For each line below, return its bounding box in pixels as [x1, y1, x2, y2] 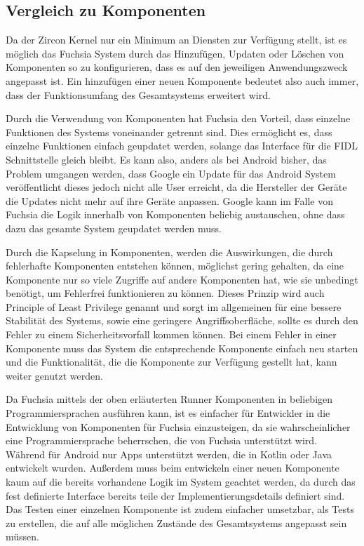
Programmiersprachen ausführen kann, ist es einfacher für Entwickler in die [6, 406, 330, 420]
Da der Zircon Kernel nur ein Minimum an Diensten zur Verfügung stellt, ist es [6, 32, 347, 47]
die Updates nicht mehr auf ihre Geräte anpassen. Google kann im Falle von [6, 193, 334, 208]
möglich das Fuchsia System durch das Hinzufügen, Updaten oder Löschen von [6, 46, 344, 60]
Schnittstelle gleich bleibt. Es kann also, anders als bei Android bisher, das [6, 152, 327, 166]
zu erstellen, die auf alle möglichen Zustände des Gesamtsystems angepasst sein [6, 515, 347, 530]
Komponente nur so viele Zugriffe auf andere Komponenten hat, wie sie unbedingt [6, 272, 358, 286]
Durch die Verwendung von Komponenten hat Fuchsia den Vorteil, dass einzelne [6, 111, 351, 126]
